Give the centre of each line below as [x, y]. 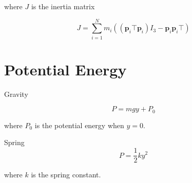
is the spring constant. [66, 175]
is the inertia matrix [63, 6]
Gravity [16, 94]
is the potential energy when [79, 125]
